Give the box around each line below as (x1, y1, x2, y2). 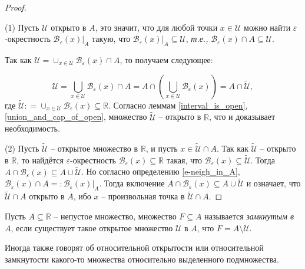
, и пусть (145, 142, 178, 155)
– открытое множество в (51, 142, 138, 155)
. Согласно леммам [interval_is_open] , (108, 99, 248, 111)
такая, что (166, 153, 202, 166)
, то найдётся (16, 153, 64, 166)
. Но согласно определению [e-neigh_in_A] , (81, 165, 240, 178)
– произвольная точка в (101, 190, 185, 202)
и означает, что (246, 177, 301, 189)
